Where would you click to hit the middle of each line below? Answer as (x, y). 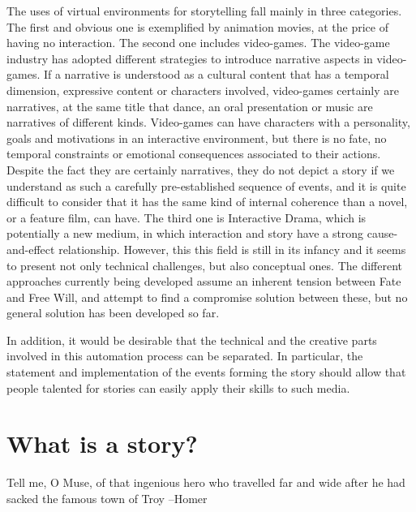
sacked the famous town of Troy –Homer (107, 498)
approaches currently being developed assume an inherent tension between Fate (204, 281)
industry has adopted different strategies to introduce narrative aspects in (190, 58)
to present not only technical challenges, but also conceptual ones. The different (205, 265)
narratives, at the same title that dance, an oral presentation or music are (190, 106)
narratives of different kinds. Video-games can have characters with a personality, (208, 122)
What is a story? (102, 443)
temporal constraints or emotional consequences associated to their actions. (194, 154)
